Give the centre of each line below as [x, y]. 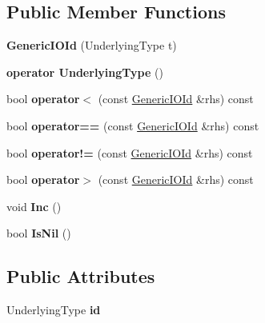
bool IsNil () [39, 233]
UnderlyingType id [54, 310]
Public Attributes [81, 276]
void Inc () [34, 206]
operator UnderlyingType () [85, 72]
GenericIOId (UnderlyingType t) [92, 45]
